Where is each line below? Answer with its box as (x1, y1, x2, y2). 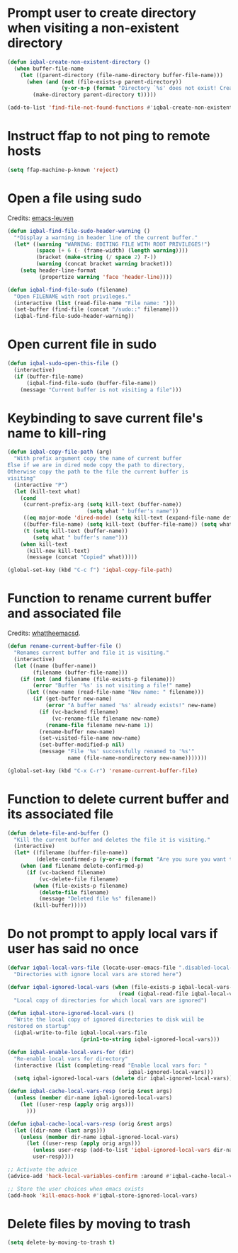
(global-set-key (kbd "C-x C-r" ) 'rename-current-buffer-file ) (7, 767, 198, 774)
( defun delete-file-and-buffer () (7, 830, 110, 837)
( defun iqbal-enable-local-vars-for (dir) (7, 1048, 135, 1055)
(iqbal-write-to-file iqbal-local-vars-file (13, 1029, 147, 1036)
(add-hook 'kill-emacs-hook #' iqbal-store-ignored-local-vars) (7, 1191, 198, 1199)
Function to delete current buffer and (7, 791, 229, 807)
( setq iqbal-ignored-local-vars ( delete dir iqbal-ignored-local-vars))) (13, 1075, 236, 1082)
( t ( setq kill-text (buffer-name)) (23, 527, 129, 534)
